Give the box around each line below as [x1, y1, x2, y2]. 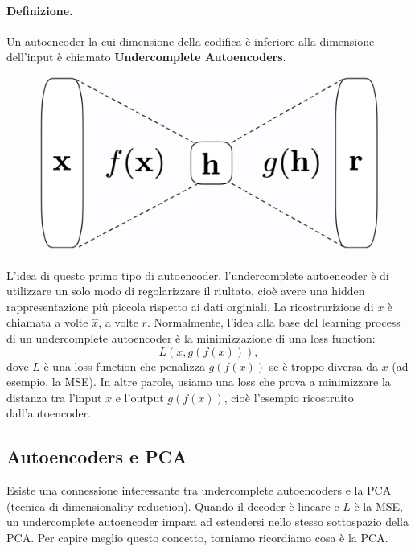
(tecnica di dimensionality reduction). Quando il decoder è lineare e [6, 497, 339, 514]
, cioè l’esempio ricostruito [224, 389, 354, 405]
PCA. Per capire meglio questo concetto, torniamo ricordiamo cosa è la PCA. [6, 528, 388, 545]
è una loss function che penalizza [43, 357, 205, 374]
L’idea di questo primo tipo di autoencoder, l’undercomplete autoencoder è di [6, 266, 389, 283]
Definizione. [6, 2, 73, 19]
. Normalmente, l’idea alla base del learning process [146, 314, 401, 331]
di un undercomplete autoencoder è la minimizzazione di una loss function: [6, 329, 376, 346]
